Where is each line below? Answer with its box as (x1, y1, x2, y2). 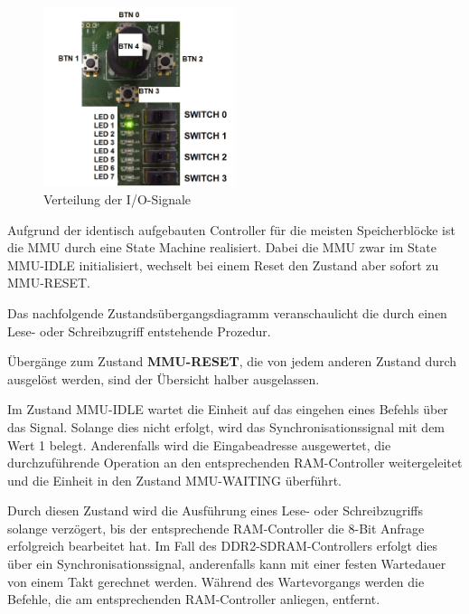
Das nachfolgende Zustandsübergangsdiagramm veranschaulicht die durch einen (7, 303, 447, 322)
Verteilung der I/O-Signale (43, 189, 192, 208)
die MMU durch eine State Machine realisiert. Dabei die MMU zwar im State (7, 238, 436, 257)
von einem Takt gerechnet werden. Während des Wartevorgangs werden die (7, 571, 425, 590)
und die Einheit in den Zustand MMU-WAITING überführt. (7, 470, 342, 489)
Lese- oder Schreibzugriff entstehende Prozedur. (7, 321, 271, 340)
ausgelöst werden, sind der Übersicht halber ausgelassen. (7, 369, 320, 388)
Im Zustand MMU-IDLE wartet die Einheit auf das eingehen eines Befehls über (7, 400, 448, 419)
